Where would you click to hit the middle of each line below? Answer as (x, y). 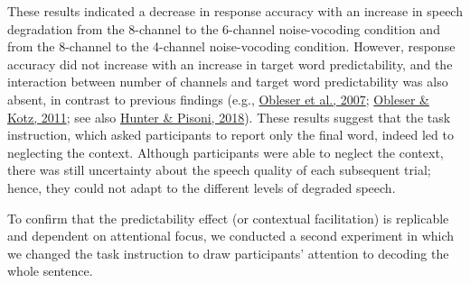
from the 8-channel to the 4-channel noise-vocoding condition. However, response (231, 46)
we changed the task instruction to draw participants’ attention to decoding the (228, 253)
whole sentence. (50, 271)
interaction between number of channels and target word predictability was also (228, 82)
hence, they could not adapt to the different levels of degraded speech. (202, 187)
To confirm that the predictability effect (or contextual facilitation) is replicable (228, 218)
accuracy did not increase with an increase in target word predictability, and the (230, 64)
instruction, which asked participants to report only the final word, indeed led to (230, 135)
